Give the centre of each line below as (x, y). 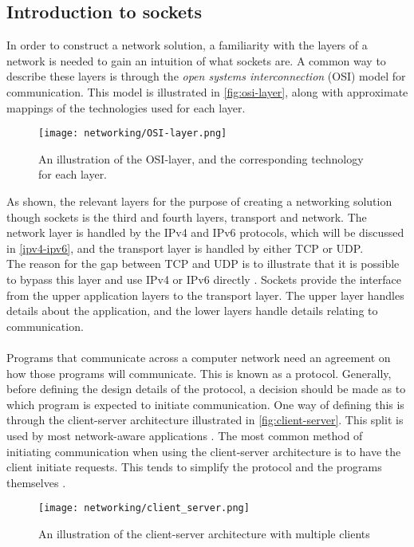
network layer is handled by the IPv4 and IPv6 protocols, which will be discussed (205, 232)
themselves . (36, 482)
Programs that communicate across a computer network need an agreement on (199, 357)
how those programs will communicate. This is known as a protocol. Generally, (199, 373)
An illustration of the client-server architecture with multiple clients (204, 533)
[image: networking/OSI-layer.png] (133, 134)
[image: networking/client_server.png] (144, 508)
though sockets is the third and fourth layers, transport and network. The (187, 216)
